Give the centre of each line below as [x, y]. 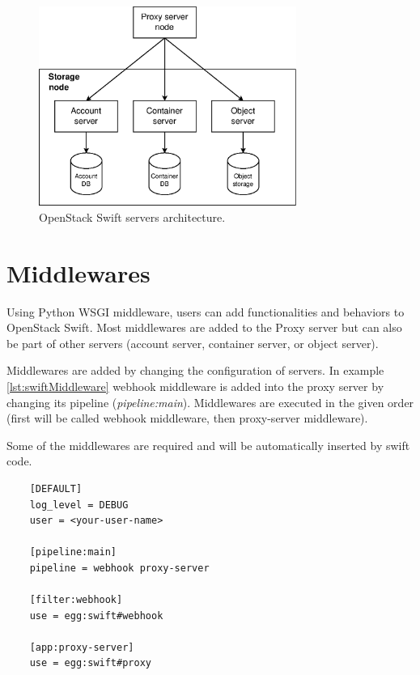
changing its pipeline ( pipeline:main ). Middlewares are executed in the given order [210, 402]
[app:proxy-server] [82, 647]
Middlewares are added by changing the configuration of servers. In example [195, 370]
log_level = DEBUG [79, 505]
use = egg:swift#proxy [90, 663]
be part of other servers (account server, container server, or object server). [193, 343]
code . [19, 461]
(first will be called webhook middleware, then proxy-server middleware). [187, 418]
